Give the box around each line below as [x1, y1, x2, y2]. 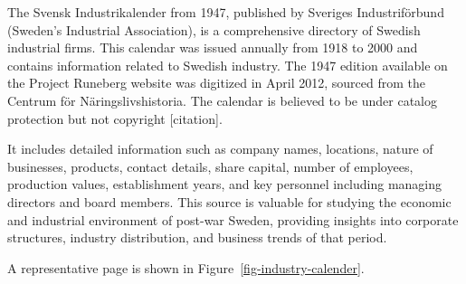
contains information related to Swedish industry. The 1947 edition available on [7, 55, 448, 74]
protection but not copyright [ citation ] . [7, 109, 223, 128]
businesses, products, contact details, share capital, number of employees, [7, 156, 414, 175]
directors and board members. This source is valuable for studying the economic [7, 192, 452, 211]
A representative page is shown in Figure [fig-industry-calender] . [7, 258, 365, 277]
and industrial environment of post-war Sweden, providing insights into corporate [7, 210, 459, 229]
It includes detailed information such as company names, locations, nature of [7, 139, 433, 158]
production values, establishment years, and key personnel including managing [7, 175, 442, 194]
